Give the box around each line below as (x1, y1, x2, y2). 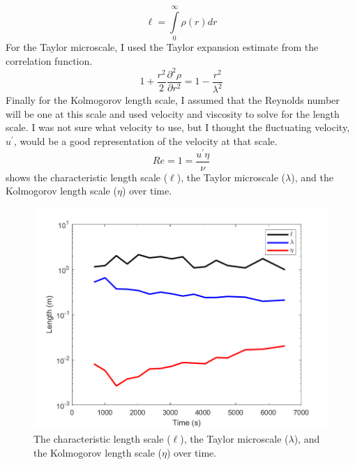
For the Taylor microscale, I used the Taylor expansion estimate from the (6, 40, 319, 54)
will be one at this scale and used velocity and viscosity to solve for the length (6, 106, 340, 121)
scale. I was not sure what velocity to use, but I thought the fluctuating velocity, (6, 120, 350, 135)
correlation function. (6, 53, 93, 68)
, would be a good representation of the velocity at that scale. (13, 134, 278, 148)
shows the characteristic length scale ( (6, 169, 168, 184)
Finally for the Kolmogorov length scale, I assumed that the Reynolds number (6, 93, 340, 107)
